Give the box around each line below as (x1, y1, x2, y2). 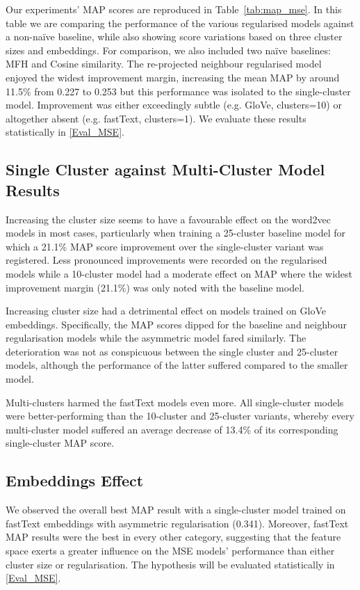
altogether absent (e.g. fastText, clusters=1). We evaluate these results (6, 111, 306, 125)
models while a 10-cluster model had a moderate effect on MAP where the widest (6, 266, 353, 280)
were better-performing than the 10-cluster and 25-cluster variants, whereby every (6, 408, 354, 423)
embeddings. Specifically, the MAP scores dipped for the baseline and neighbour (6, 317, 347, 331)
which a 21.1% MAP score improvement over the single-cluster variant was (6, 239, 324, 253)
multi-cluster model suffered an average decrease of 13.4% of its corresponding (6, 422, 338, 436)
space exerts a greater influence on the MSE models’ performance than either (6, 543, 335, 558)
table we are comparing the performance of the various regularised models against (6, 15, 354, 30)
